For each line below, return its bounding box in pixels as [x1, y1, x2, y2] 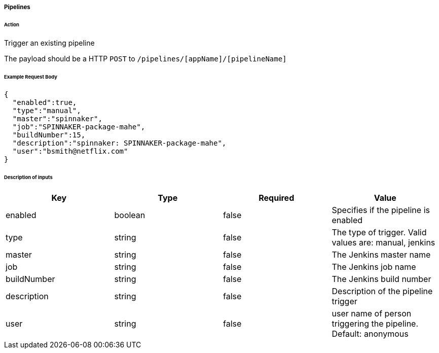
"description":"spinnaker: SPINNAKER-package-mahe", [12, 139, 227, 148]
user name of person [332, 308, 412, 319]
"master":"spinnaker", [12, 115, 102, 123]
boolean [114, 210, 145, 221]
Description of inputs [4, 174, 53, 181]
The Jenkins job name [332, 262, 416, 272]
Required [259, 193, 295, 203]
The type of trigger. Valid [332, 227, 427, 238]
